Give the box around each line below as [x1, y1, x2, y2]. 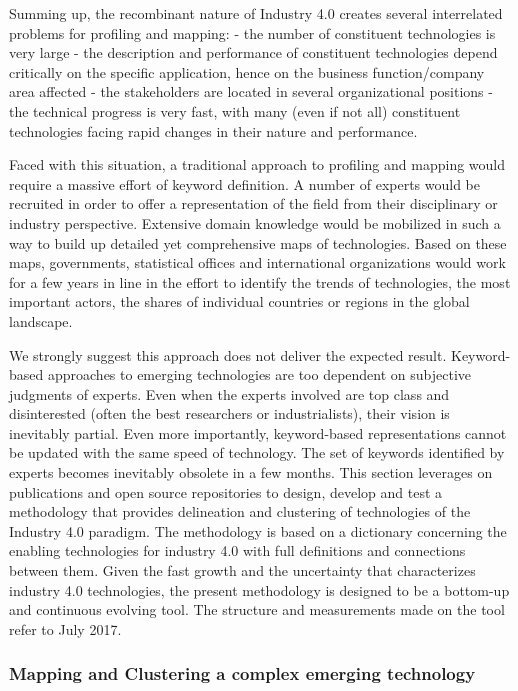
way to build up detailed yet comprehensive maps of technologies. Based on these [9, 232, 507, 253]
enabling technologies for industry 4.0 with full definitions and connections [9, 540, 466, 561]
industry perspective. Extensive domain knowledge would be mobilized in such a [9, 212, 501, 233]
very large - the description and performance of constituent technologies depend [9, 42, 498, 63]
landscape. [9, 310, 73, 331]
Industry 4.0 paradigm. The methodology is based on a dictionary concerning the [9, 520, 507, 541]
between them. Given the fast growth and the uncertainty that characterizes [9, 560, 476, 581]
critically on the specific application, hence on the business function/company [9, 61, 485, 82]
